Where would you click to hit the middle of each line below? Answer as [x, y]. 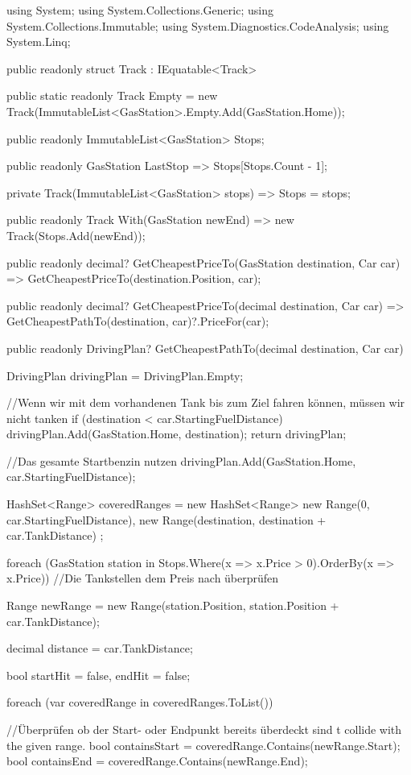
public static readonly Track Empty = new [112, 95]
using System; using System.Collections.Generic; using [140, 10]
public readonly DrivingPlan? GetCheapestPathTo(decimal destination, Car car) [205, 348]
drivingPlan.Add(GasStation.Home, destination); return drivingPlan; [177, 434]
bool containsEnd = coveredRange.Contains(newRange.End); [157, 761]
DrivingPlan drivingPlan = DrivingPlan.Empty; [125, 375]
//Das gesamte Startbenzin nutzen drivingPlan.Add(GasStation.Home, [181, 460]
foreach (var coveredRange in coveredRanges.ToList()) [140, 702]
